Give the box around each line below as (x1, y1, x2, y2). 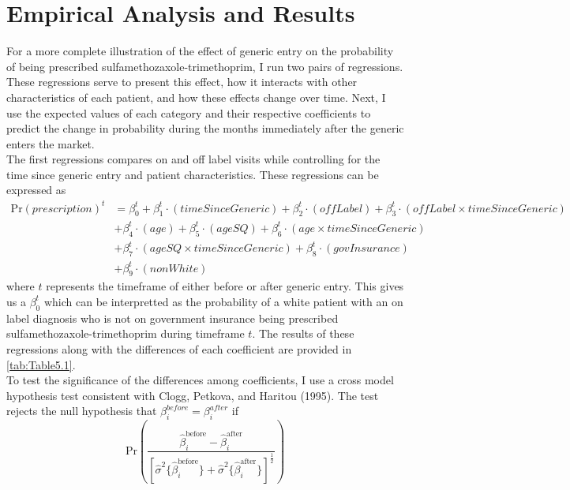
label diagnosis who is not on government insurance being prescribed (6, 309, 339, 326)
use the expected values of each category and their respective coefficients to (6, 104, 371, 121)
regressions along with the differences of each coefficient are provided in (6, 340, 352, 357)
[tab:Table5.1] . (6, 356, 76, 372)
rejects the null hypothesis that (6, 402, 157, 419)
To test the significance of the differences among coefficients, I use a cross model (6, 372, 394, 388)
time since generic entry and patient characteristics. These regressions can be (6, 166, 379, 182)
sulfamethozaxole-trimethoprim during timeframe (6, 325, 245, 342)
